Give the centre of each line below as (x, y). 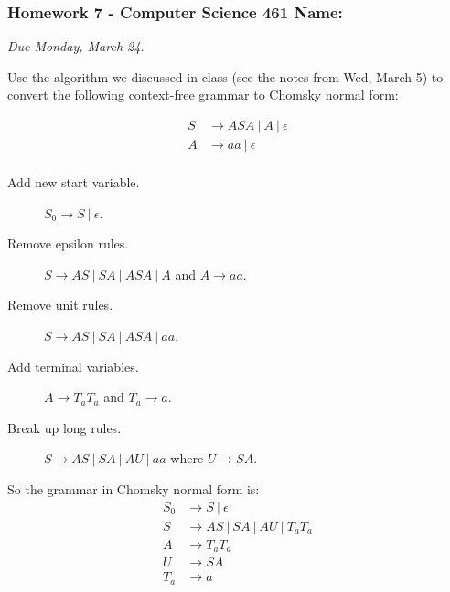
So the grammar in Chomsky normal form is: (134, 489)
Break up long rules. (64, 427)
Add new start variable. (74, 182)
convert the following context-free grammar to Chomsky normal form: (203, 95)
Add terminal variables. (73, 366)
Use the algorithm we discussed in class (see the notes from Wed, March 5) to (225, 76)
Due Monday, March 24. (76, 46)
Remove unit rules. (60, 305)
